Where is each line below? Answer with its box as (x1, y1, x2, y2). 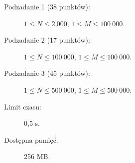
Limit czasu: (4, 101, 41, 111)
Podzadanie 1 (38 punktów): (4, 1, 90, 11)
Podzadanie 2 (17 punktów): (4, 35, 90, 45)
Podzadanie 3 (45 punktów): (4, 68, 90, 78)
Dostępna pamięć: (4, 134, 58, 145)
